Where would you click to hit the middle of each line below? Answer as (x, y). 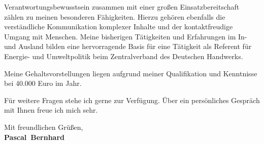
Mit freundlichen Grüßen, (44, 127)
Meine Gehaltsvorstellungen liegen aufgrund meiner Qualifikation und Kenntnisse (131, 73)
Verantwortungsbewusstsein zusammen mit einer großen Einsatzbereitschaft (122, 7)
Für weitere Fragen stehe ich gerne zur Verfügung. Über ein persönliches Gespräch (132, 100)
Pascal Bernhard (34, 137)
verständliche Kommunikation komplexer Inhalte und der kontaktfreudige (119, 27)
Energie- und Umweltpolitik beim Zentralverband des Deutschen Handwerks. (124, 56)
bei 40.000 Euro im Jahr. (43, 83)
